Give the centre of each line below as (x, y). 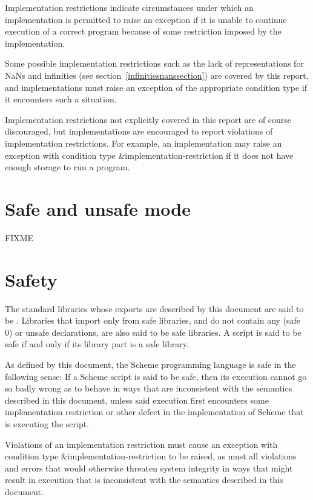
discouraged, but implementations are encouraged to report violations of (139, 131)
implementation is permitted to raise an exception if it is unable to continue (146, 19)
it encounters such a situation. (61, 99)
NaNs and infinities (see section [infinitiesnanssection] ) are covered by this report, (157, 75)
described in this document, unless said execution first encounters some (137, 400)
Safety (31, 279)
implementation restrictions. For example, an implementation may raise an (143, 143)
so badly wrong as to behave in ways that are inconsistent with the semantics (149, 388)
